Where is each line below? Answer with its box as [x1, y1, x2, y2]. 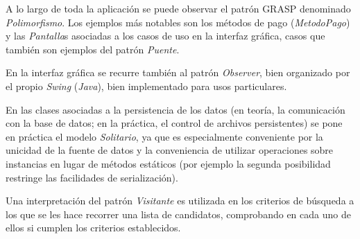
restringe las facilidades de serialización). [6, 170, 178, 184]
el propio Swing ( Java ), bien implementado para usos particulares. [6, 78, 287, 93]
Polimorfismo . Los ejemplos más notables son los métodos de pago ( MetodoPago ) [6, 15, 350, 29]
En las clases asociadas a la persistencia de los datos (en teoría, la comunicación [6, 102, 345, 116]
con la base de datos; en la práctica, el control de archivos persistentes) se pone [6, 116, 343, 130]
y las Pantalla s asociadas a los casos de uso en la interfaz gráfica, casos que [6, 28, 325, 43]
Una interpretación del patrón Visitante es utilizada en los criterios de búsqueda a [6, 193, 354, 208]
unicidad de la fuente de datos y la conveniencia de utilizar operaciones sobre [6, 143, 334, 157]
